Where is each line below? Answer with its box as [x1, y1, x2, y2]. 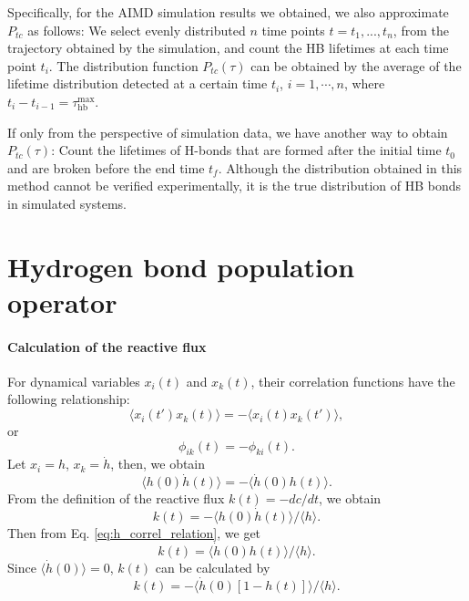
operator [7, 283, 117, 320]
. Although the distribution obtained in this [218, 158, 463, 177]
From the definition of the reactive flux [7, 489, 225, 508]
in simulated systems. [7, 193, 127, 212]
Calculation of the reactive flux [7, 337, 207, 356]
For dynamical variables [7, 371, 140, 390]
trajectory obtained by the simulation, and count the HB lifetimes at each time [7, 38, 449, 57]
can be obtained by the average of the [250, 56, 462, 75]
